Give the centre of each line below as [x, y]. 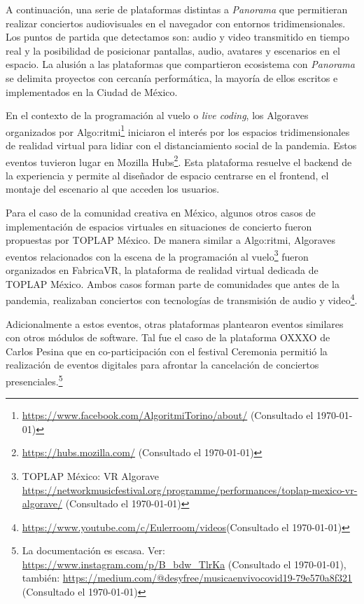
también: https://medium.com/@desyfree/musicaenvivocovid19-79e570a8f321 [187, 578]
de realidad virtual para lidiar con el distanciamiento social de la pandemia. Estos [181, 145]
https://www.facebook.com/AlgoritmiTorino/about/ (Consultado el [168, 415]
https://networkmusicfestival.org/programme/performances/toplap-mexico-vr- [190, 489]
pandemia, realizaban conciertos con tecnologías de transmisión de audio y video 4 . [182, 299]
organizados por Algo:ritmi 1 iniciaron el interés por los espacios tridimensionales [178, 130]
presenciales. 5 [34, 380]
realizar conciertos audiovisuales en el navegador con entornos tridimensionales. [176, 23]
